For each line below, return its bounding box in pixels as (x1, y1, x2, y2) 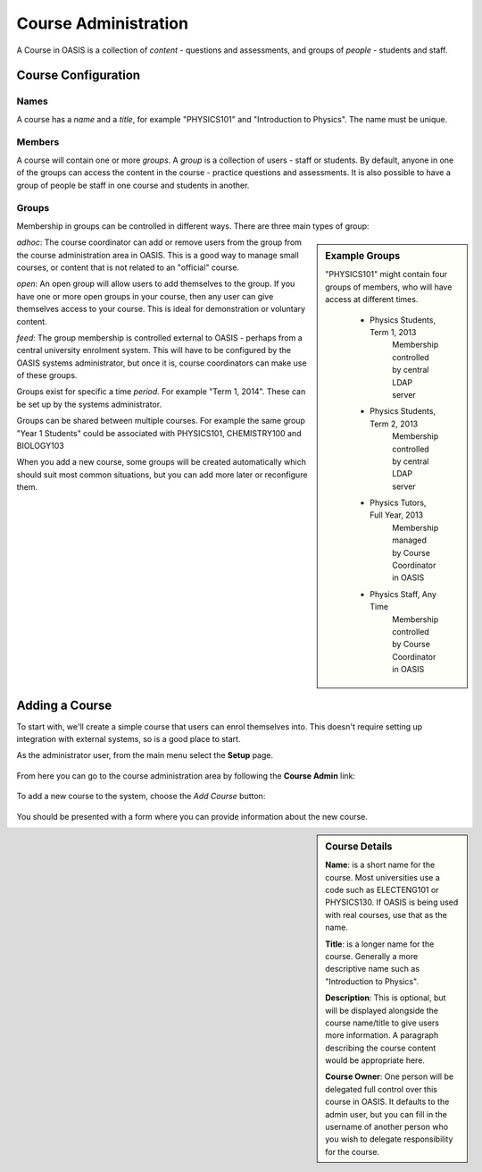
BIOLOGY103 (16, 441, 64, 451)
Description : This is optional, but (325, 992, 446, 1003)
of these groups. (16, 370, 78, 381)
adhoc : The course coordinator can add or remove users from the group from (16, 237, 303, 248)
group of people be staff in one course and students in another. (16, 180, 250, 190)
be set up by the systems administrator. (16, 399, 162, 409)
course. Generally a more (325, 950, 419, 961)
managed (392, 535, 428, 545)
